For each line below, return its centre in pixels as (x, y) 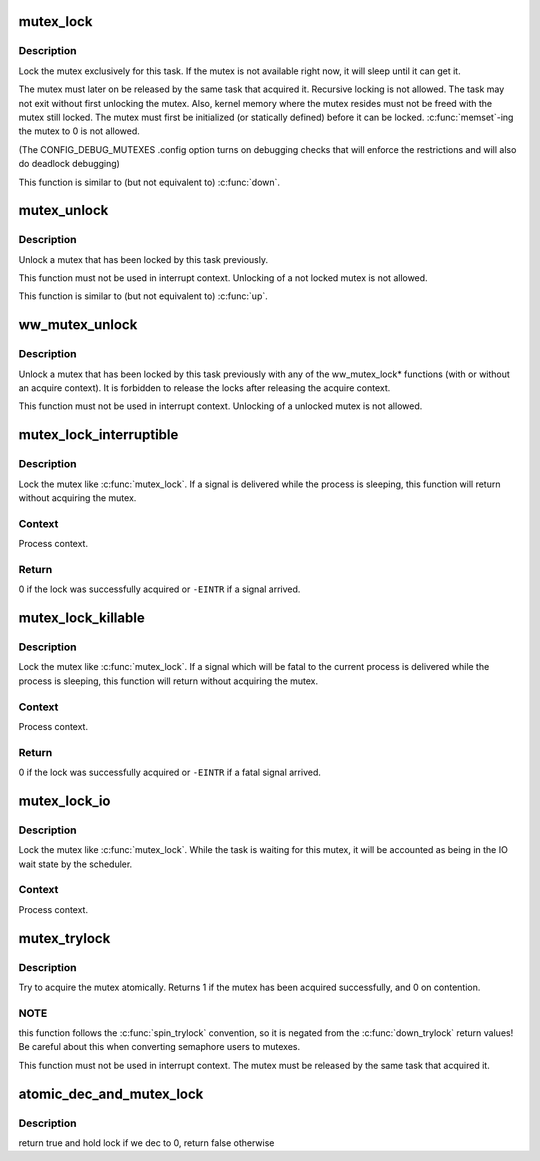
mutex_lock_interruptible (98, 435)
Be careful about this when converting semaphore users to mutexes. (159, 1047)
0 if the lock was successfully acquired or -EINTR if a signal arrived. (159, 589)
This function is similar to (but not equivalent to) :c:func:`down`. (149, 182)
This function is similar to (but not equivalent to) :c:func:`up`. (143, 296)
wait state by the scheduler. (75, 864)
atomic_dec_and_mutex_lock (111, 1093)
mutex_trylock (64, 938)
